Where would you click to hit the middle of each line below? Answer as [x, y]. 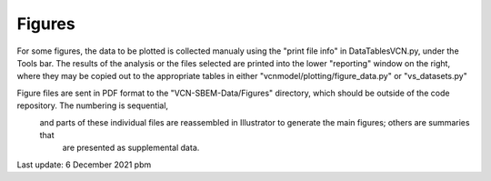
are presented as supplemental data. [131, 148]
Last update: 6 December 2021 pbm [84, 165]
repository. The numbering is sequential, [92, 106]
